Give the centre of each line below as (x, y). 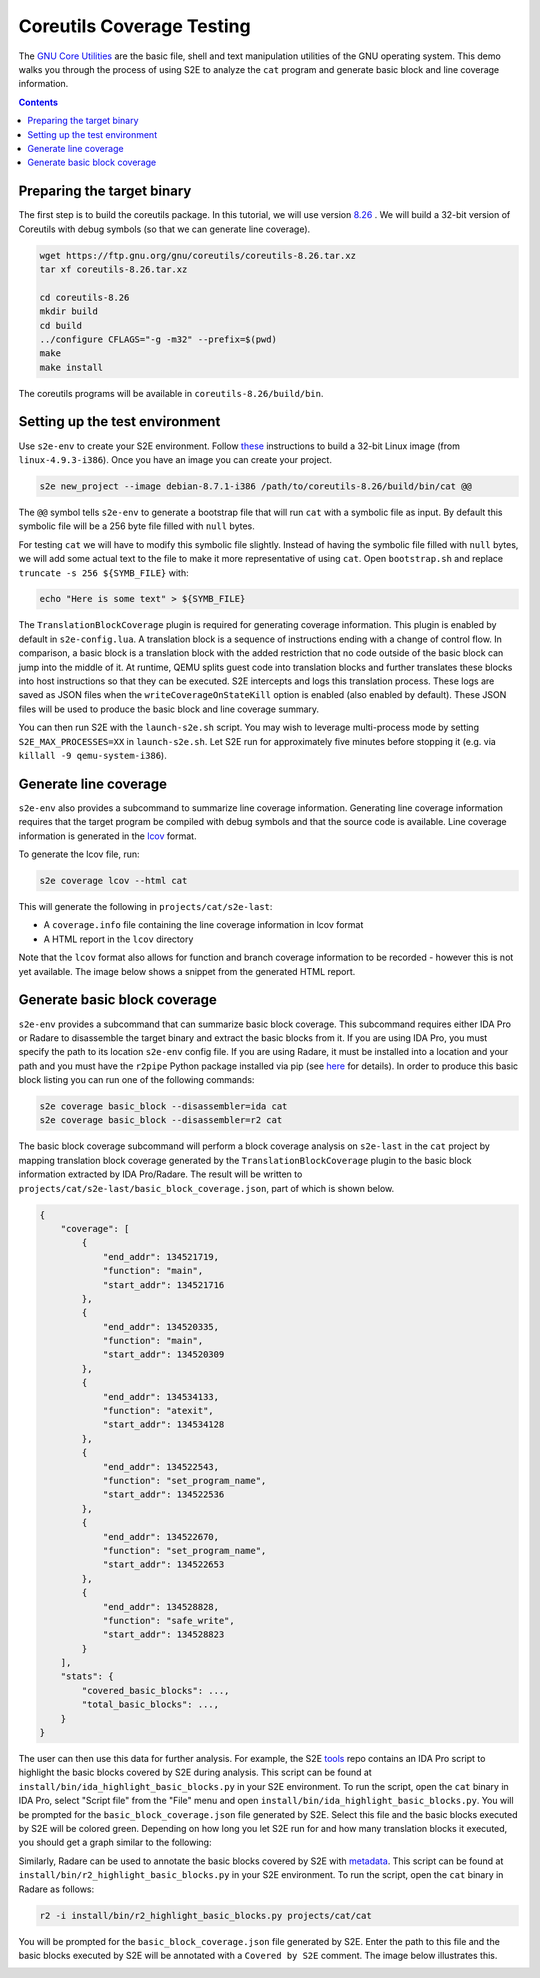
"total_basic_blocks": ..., (150, 1704)
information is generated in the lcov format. (107, 836)
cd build (61, 325)
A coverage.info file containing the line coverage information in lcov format (203, 925)
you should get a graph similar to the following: (115, 1842)
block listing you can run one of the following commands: (136, 1080)
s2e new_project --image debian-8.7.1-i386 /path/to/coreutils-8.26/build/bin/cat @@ (255, 486)
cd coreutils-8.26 (84, 297)
